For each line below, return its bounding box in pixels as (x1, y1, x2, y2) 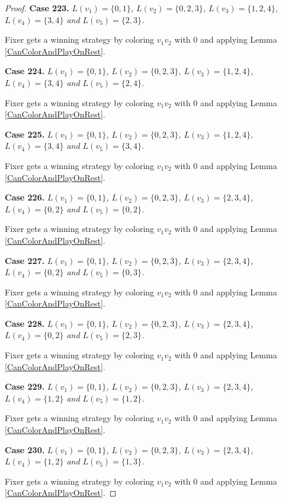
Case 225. (5, 128, 45, 140)
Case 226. (5, 191, 45, 203)
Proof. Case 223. (5, 2, 69, 14)
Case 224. (5, 65, 45, 77)
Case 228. (5, 317, 45, 329)
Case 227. (5, 254, 45, 266)
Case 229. (5, 380, 45, 393)
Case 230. (5, 443, 45, 456)
